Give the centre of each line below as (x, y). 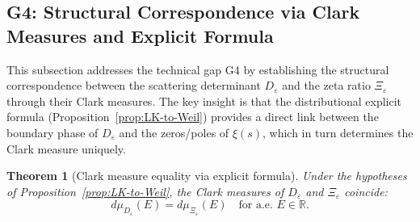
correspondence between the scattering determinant (134, 85)
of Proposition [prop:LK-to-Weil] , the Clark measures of (145, 191)
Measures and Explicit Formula (140, 35)
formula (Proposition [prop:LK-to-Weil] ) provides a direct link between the (193, 117)
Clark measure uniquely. (66, 148)
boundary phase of (52, 132)
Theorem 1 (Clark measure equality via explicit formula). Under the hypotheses (207, 176)
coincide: (366, 191)
